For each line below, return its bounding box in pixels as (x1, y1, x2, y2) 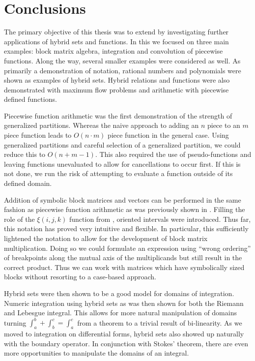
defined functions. (4, 94, 57, 104)
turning (4, 317, 27, 328)
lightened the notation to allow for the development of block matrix (4, 233, 208, 243)
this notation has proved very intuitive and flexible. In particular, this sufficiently (4, 223, 249, 234)
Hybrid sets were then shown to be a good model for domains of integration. (4, 288, 234, 298)
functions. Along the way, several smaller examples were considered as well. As (4, 55, 241, 65)
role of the (4, 213, 35, 224)
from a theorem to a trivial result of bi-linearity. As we (77, 317, 242, 328)
